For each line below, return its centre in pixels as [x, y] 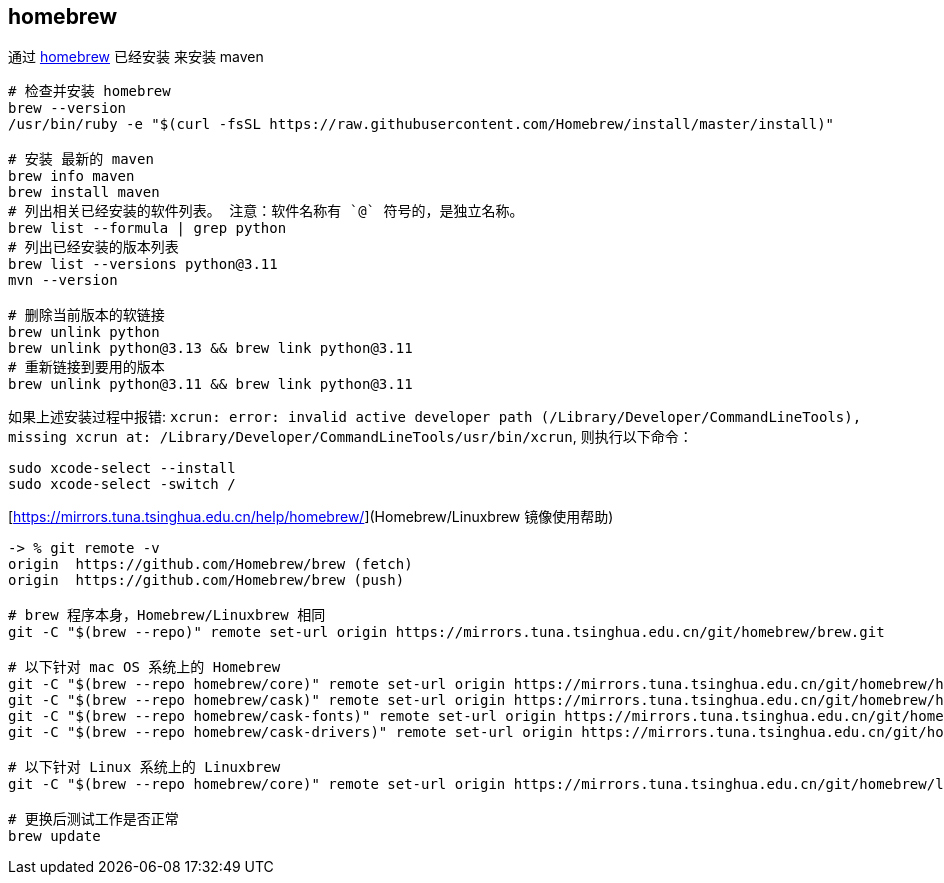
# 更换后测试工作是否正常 [93, 819]
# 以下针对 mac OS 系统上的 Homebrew [144, 667]
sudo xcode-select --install [122, 468]
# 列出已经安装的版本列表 [93, 247]
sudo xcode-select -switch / [122, 484]
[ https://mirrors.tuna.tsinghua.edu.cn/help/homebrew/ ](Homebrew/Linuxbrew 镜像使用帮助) [311, 517]
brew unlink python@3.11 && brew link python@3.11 [210, 384]
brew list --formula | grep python [147, 228]
